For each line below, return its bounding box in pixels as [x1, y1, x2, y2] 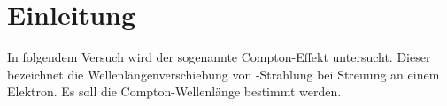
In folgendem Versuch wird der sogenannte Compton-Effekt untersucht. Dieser [7, 48, 431, 66]
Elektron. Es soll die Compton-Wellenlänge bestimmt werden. [7, 82, 342, 101]
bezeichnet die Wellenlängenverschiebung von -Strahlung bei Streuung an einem [7, 64, 440, 83]
